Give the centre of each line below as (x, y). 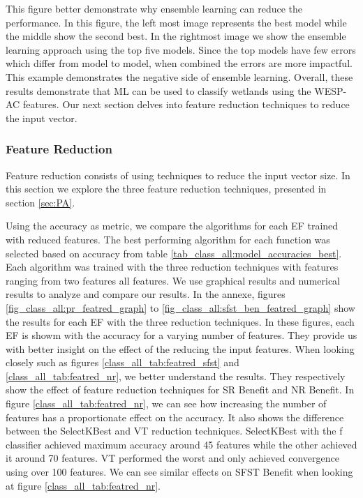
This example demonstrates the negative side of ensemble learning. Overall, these (179, 76)
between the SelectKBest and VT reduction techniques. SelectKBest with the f (174, 431)
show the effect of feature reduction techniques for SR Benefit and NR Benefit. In (180, 390)
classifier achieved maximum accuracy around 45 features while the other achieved (181, 444)
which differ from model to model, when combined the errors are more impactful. (179, 63)
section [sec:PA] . (40, 202)
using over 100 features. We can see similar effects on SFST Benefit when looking (179, 472)
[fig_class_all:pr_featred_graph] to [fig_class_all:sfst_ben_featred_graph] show (180, 307)
